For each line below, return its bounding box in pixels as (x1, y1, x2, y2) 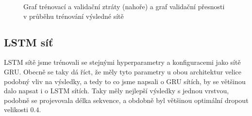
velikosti (4, 104, 28, 115)
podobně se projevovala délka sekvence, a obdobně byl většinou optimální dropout (4, 95, 249, 105)
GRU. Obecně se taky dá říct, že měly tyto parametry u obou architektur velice (4, 66, 241, 76)
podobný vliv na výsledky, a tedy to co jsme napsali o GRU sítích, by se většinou (4, 76, 246, 86)
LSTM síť (4, 34, 53, 49)
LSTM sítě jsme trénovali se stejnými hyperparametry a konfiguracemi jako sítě (4, 57, 241, 67)
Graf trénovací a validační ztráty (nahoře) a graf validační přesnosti (23, 1, 225, 11)
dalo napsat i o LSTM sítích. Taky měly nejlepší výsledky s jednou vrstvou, (4, 86, 229, 96)
